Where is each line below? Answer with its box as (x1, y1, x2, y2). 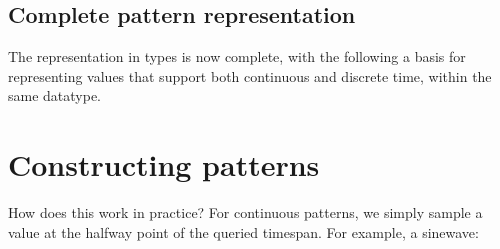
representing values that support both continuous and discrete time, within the (8, 65, 492, 86)
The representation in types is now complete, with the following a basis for (8, 46, 466, 67)
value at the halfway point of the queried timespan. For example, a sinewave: (8, 221, 479, 242)
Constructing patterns (8, 144, 320, 185)
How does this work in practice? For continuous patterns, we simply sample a (8, 202, 483, 223)
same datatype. (8, 85, 102, 106)
